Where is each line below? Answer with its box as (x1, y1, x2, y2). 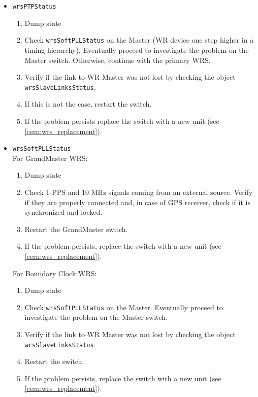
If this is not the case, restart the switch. (24, 98, 152, 109)
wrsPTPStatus (12, 3, 56, 10)
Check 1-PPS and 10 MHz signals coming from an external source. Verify (24, 186, 253, 197)
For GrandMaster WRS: (12, 152, 88, 163)
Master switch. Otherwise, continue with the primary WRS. (24, 54, 211, 65)
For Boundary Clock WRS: (12, 268, 97, 278)
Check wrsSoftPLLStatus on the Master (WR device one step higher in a (24, 35, 254, 45)
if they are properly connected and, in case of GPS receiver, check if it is (24, 196, 250, 207)
